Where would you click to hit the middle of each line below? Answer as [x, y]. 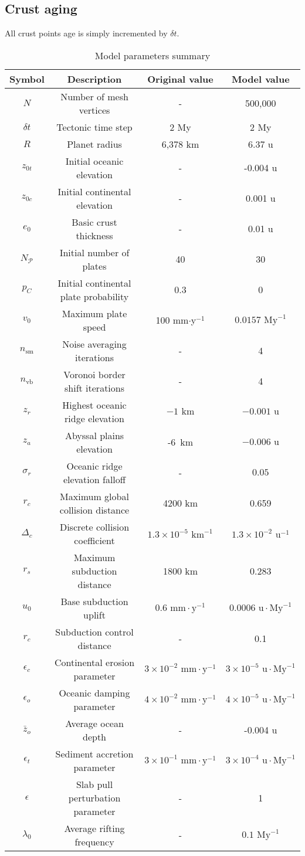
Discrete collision [94, 526]
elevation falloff [94, 479]
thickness [94, 235]
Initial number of [94, 252]
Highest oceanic [94, 405]
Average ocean [94, 723]
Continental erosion [94, 662]
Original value [180, 79]
